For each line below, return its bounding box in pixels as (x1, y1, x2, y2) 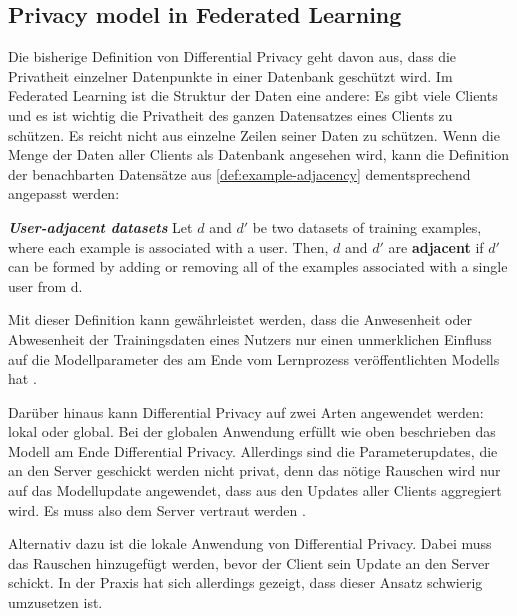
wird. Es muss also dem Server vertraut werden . (8, 499, 306, 520)
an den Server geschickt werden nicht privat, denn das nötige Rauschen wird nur (8, 460, 501, 481)
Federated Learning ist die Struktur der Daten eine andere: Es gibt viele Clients (8, 85, 498, 106)
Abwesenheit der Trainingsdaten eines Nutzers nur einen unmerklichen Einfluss (8, 328, 492, 349)
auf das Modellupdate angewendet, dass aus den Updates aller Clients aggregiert (8, 480, 502, 501)
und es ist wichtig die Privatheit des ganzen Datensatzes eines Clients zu (8, 104, 453, 125)
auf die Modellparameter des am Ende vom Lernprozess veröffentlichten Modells (8, 348, 500, 369)
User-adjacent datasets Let (8, 216, 193, 237)
